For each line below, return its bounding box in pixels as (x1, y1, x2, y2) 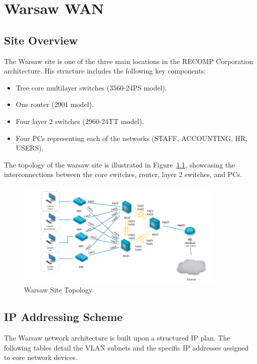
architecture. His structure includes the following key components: (4, 65, 206, 76)
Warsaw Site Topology (24, 284, 93, 295)
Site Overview (4, 32, 78, 47)
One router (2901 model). (15, 99, 94, 109)
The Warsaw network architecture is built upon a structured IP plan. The (4, 332, 230, 342)
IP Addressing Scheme (4, 309, 123, 324)
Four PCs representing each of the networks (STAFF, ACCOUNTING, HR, (15, 132, 248, 143)
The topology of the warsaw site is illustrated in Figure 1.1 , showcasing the (4, 159, 235, 169)
